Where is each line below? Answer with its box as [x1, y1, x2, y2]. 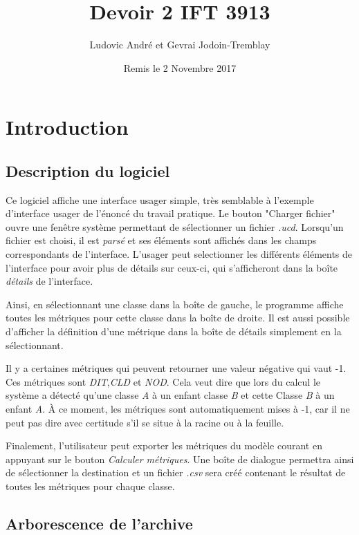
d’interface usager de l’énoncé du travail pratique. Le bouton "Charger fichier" [6, 206, 335, 220]
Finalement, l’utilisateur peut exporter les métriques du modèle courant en [6, 438, 322, 453]
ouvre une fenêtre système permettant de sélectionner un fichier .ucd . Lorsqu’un [6, 219, 344, 234]
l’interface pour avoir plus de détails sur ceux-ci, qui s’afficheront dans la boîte [6, 260, 338, 274]
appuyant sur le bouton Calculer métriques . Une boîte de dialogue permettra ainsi [6, 451, 354, 466]
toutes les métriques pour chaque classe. [6, 478, 175, 493]
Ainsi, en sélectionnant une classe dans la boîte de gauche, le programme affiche [6, 297, 344, 311]
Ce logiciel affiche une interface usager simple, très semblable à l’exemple [6, 192, 314, 207]
